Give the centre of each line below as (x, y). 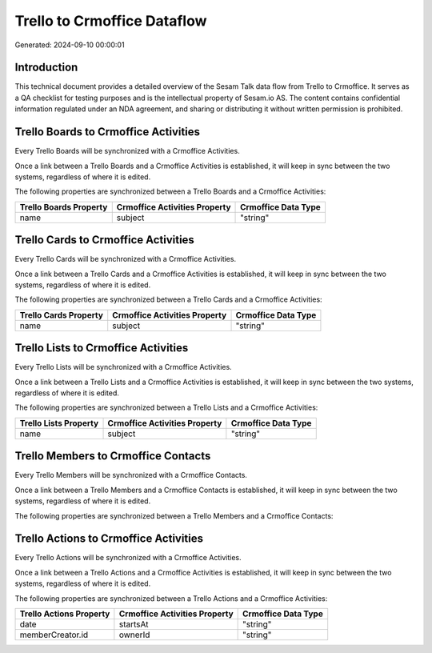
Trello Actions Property (65, 614)
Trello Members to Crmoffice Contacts (113, 456)
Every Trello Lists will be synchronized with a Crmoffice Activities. (123, 367)
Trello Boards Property (64, 206)
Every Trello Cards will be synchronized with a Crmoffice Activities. (125, 259)
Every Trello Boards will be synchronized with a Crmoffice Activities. (127, 151)
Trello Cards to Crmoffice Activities (105, 240)
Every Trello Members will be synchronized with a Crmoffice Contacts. (131, 475)
